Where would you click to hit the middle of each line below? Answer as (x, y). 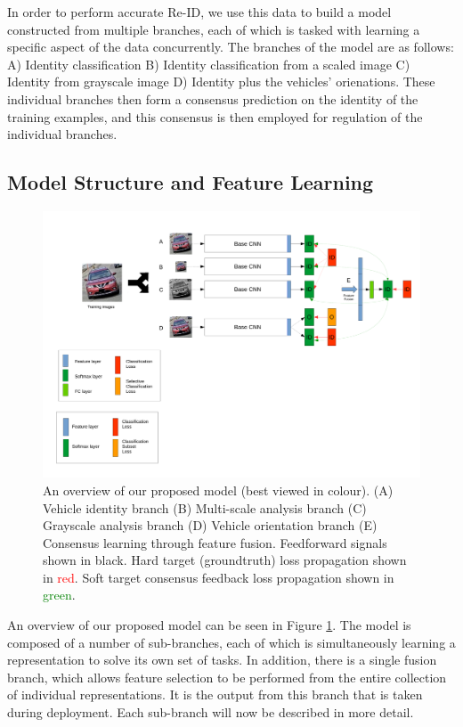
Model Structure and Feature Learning (191, 182)
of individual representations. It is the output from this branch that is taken (215, 694)
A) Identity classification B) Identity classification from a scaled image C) (209, 64)
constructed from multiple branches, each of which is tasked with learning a (214, 29)
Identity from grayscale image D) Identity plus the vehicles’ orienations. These (221, 82)
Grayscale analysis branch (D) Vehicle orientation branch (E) (210, 525)
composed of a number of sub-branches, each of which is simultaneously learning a (231, 642)
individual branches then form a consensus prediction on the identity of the (213, 98)
